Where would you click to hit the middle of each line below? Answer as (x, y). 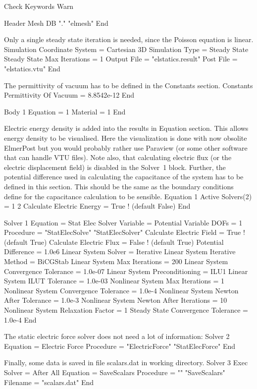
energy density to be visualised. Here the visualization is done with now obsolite (126, 138)
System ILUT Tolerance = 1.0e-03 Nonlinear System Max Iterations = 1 (114, 281)
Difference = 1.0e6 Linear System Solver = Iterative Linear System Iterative (120, 251)
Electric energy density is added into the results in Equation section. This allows (126, 128)
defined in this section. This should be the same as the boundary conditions (119, 186)
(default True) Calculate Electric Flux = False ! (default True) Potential (114, 242)
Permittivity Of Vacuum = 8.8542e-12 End (69, 95)
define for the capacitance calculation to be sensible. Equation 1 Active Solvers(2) (128, 196)
